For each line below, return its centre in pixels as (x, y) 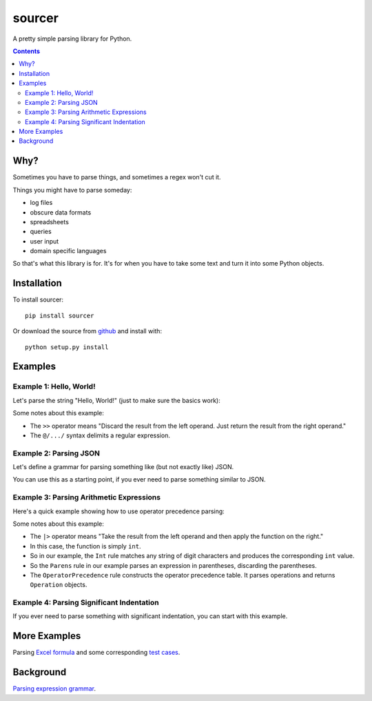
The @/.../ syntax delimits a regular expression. (100, 435)
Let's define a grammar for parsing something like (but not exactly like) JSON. (123, 467)
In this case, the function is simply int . (85, 546)
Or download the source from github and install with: (87, 331)
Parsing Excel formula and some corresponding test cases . (96, 653)
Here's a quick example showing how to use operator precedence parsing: (119, 511)
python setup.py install (67, 347)
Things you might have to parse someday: (72, 190)
